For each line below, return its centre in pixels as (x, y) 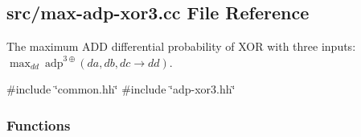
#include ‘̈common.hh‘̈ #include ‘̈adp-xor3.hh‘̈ (121, 89)
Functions (39, 125)
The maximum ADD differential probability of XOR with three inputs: (181, 46)
